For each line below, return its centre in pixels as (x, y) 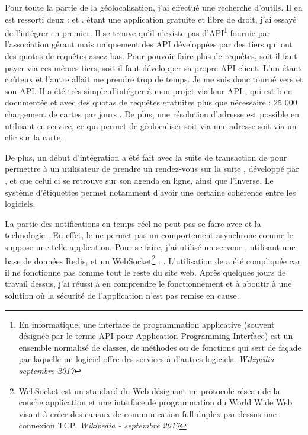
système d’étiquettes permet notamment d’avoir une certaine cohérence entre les (150, 192)
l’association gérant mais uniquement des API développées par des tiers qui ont (149, 44)
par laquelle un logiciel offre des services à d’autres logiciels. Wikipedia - (149, 359)
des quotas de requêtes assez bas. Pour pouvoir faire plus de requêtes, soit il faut (151, 56)
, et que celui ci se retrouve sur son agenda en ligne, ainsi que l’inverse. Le (139, 180)
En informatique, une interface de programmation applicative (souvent (147, 324)
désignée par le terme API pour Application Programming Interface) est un (156, 336)
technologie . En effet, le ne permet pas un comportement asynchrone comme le (149, 235)
